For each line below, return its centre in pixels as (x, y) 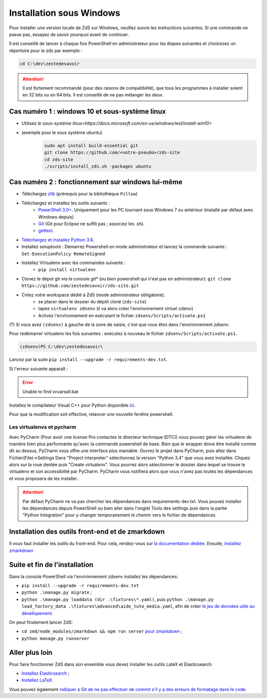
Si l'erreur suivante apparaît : (39, 369)
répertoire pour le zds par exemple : (46, 50)
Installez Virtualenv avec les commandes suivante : (73, 263)
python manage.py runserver (56, 638)
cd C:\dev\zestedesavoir (50, 64)
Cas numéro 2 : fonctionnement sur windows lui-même (96, 182)
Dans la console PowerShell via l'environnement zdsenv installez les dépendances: (94, 576)
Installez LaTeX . (38, 680)
